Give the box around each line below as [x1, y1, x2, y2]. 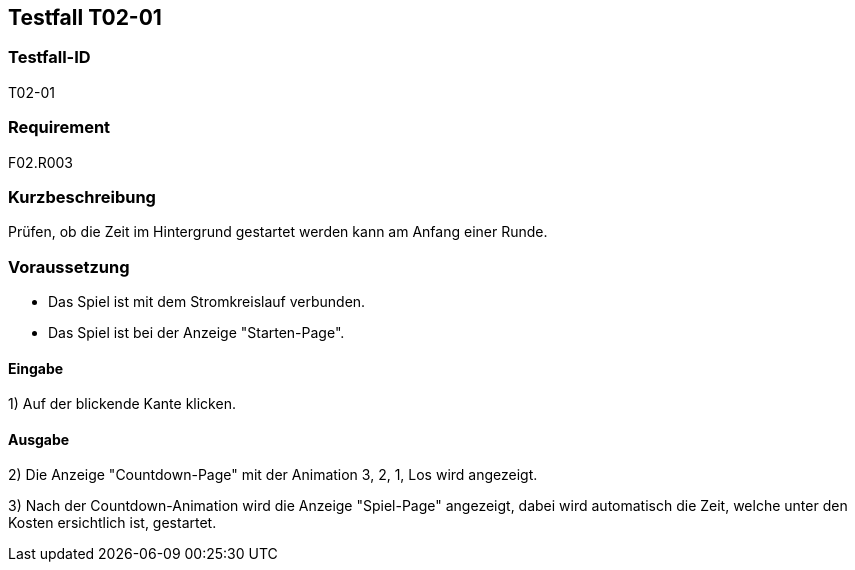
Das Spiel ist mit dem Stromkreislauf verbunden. [48, 293, 366, 311]
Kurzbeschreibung [8, 186, 156, 207]
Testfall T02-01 [8, 5, 162, 30]
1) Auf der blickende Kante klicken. [8, 395, 236, 413]
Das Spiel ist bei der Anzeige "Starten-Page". [48, 324, 345, 342]
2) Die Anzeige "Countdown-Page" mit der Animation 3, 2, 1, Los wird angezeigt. [8, 466, 538, 484]
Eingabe [8, 359, 64, 377]
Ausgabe [8, 430, 70, 448]
